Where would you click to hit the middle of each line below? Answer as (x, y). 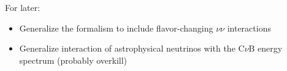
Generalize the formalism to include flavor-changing (116, 28)
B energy (266, 48)
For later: (23, 7)
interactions (249, 28)
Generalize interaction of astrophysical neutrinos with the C (132, 48)
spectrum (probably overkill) (73, 60)
